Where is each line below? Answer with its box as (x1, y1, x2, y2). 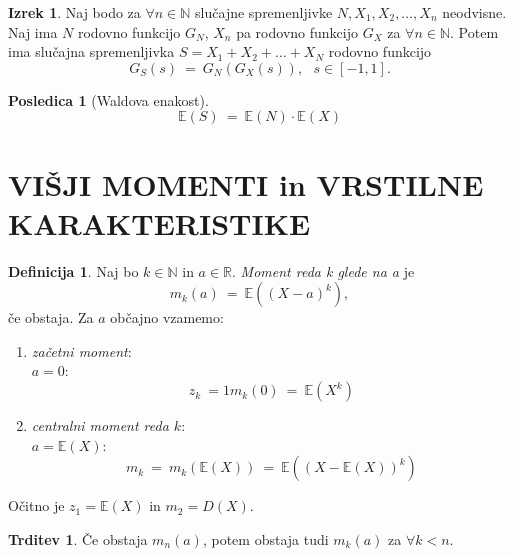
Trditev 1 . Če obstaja (8, 528, 148, 549)
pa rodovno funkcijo (236, 21, 358, 42)
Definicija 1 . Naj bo (8, 260, 139, 281)
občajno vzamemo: (110, 307, 224, 328)
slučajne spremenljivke (195, 2, 333, 22)
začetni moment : (31, 340, 132, 361)
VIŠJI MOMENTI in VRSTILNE (8, 163, 484, 204)
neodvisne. (442, 2, 507, 22)
